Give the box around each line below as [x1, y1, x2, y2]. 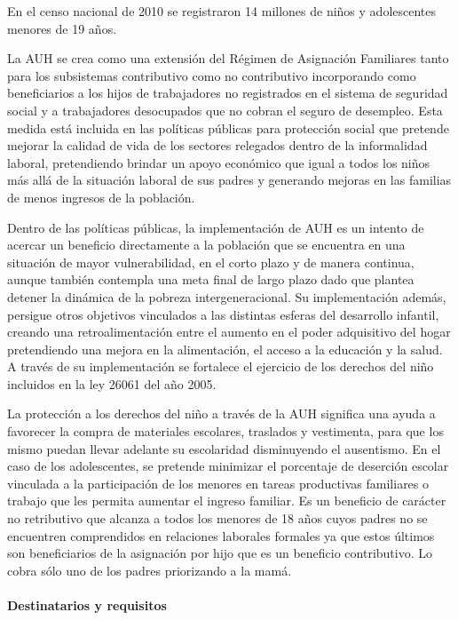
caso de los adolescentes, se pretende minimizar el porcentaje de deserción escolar [7, 457, 449, 475]
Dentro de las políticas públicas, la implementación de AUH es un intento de [7, 218, 424, 236]
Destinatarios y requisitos [7, 596, 167, 614]
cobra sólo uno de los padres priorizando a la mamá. [7, 560, 292, 579]
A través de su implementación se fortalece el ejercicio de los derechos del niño [7, 357, 434, 376]
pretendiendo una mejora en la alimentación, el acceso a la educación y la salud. [7, 339, 443, 358]
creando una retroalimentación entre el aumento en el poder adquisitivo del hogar [7, 322, 451, 341]
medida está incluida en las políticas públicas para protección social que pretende [7, 118, 449, 137]
